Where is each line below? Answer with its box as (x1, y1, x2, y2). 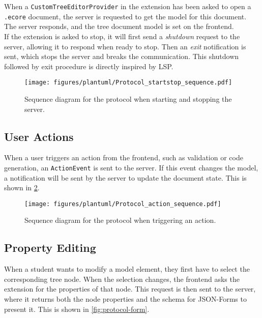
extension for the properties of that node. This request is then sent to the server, (4, 283, 256, 294)
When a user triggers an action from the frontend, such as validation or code (4, 152, 243, 163)
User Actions (4, 128, 74, 144)
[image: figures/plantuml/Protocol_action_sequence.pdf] (24, 200, 221, 208)
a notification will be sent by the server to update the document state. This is (4, 172, 247, 183)
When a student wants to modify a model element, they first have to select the (4, 264, 250, 274)
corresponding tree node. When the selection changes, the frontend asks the (4, 273, 240, 284)
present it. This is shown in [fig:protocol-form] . (4, 303, 150, 314)
